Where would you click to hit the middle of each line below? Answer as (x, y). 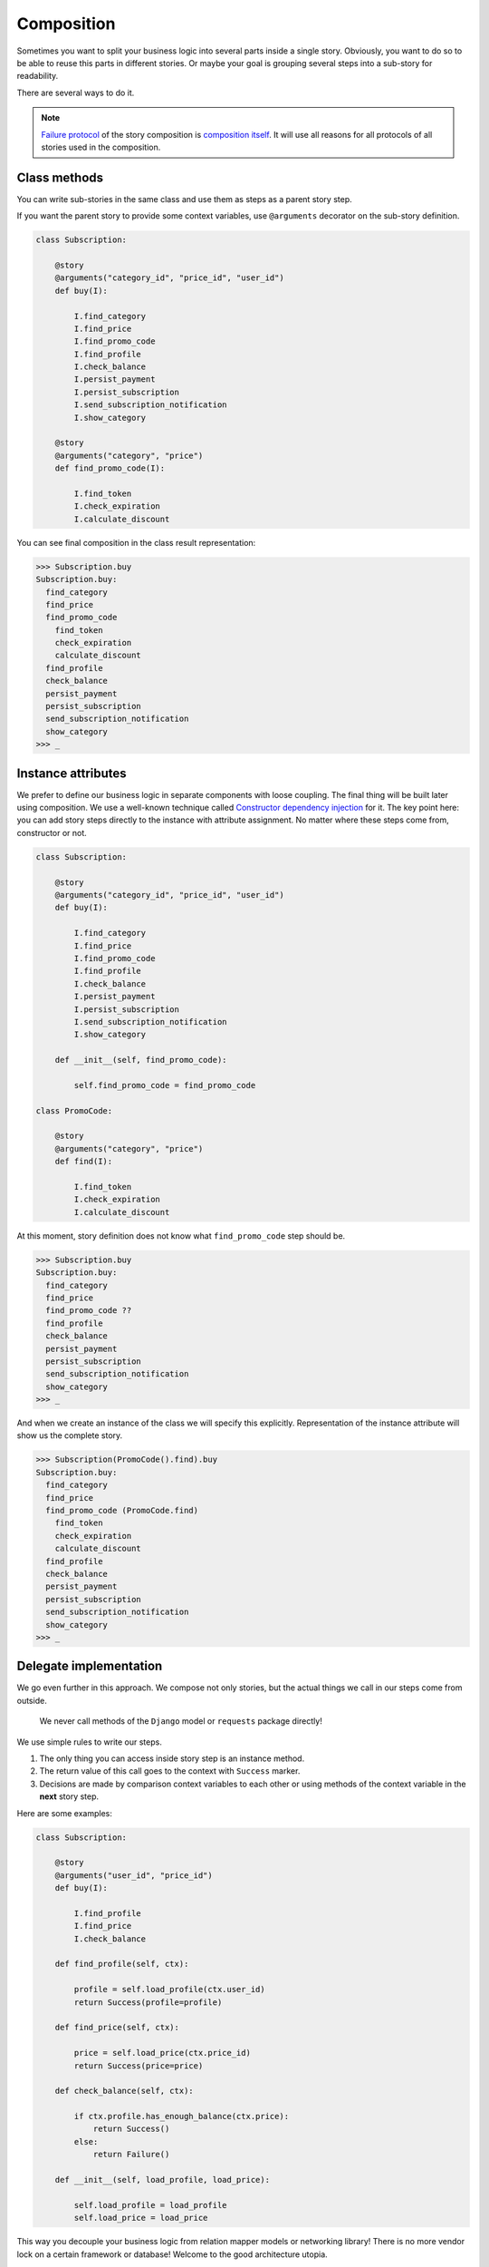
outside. (32, 1700)
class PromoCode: (74, 1110)
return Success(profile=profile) (148, 2002)
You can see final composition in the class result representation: (136, 542)
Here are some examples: (65, 1813)
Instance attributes (72, 773)
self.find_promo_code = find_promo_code (165, 1085)
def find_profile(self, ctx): (122, 1964)
